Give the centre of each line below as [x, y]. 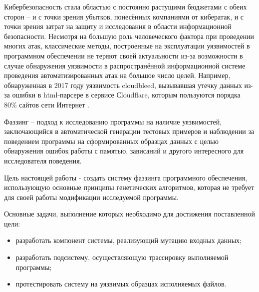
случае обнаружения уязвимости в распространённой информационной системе [125, 65]
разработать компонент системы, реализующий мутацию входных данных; [129, 240]
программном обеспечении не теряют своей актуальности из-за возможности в [124, 55]
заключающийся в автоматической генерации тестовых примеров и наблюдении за [129, 131]
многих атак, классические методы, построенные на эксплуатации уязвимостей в [127, 46]
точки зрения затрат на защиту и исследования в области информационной [118, 26]
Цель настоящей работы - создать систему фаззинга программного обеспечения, [126, 177]
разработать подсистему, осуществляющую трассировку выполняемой [122, 257]
